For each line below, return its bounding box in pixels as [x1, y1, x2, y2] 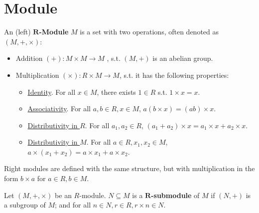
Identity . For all [27, 86, 76, 97]
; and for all [55, 200, 91, 210]
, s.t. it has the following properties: [119, 69, 229, 80]
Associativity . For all [27, 103, 91, 114]
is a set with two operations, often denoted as [80, 26, 219, 37]
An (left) [4, 26, 31, 37]
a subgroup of [4, 200, 46, 210]
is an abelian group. [152, 53, 213, 63]
